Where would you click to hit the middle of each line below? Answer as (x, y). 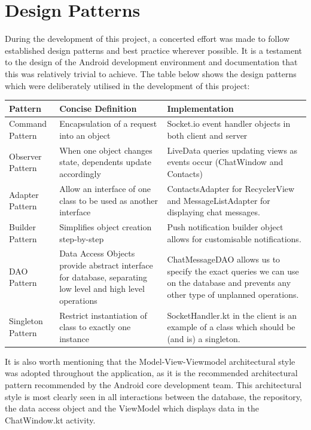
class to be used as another (109, 200)
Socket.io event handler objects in (229, 123)
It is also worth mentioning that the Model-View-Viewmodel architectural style (150, 361)
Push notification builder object (225, 226)
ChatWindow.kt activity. (50, 420)
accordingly (80, 174)
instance (74, 338)
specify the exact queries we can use (233, 271)
